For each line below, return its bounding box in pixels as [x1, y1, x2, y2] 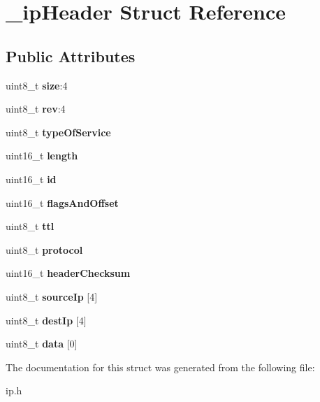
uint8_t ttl [6, 219, 54, 234]
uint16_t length [6, 148, 78, 163]
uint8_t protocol [6, 242, 83, 257]
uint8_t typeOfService [6, 124, 111, 139]
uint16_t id [6, 171, 57, 186]
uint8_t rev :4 [6, 101, 66, 116]
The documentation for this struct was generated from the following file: [6, 359, 315, 374]
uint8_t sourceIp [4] [6, 289, 98, 303]
